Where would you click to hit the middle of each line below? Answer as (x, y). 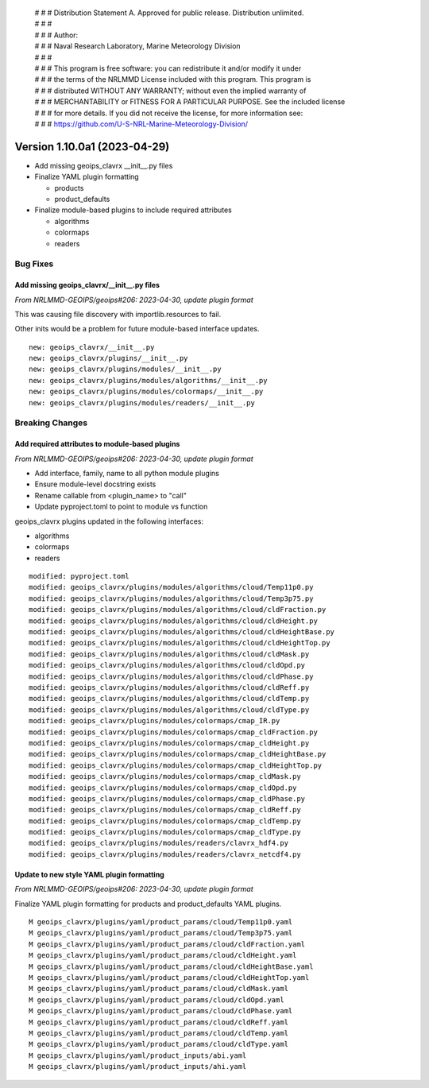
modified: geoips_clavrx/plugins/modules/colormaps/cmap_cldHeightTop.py (176, 765)
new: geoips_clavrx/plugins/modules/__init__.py (125, 369)
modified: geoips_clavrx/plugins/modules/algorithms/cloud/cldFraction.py (178, 610)
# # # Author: (56, 35)
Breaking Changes (51, 423)
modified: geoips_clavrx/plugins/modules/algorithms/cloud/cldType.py (169, 710)
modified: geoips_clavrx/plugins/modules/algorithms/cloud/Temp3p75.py (171, 598)
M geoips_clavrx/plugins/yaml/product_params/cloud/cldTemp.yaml (159, 1033)
